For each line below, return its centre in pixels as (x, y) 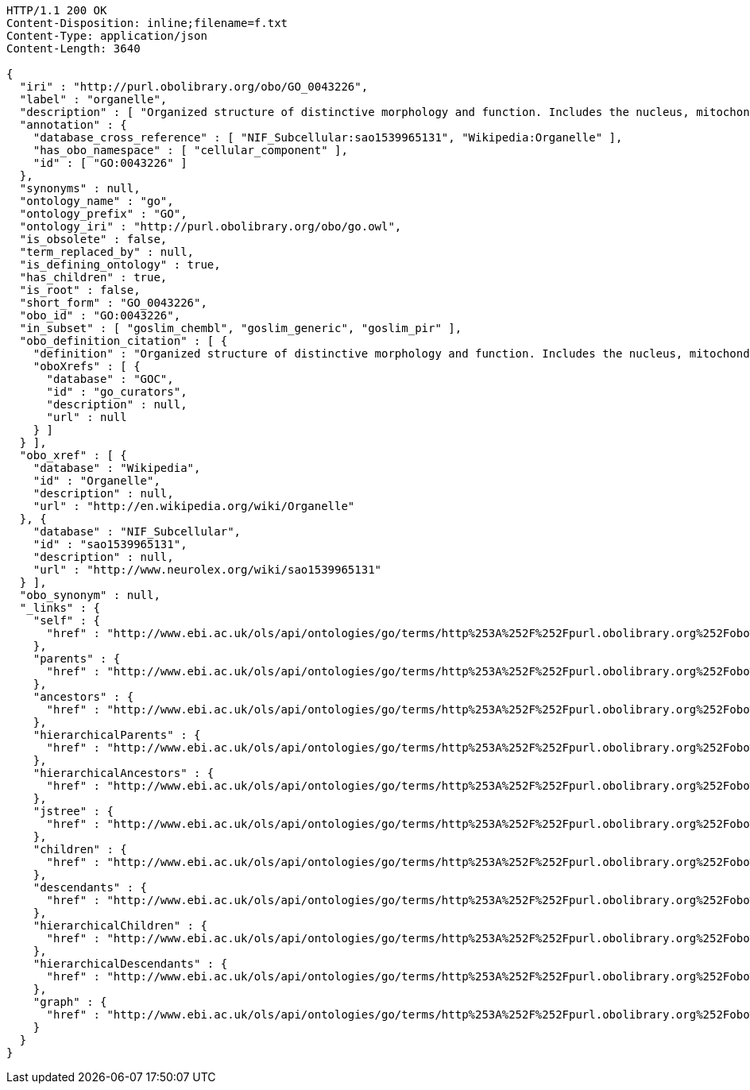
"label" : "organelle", (93, 99)
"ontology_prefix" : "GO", (103, 214)
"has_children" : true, (93, 277)
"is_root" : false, (80, 290)
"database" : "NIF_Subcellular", (137, 531)
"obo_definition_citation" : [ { (124, 341)
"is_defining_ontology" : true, (120, 265)
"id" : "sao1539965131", (110, 544)
